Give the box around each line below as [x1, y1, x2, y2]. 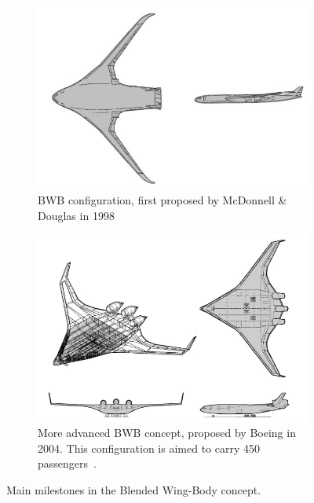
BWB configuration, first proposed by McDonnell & [38, 192, 287, 208]
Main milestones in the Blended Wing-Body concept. [6, 482, 261, 498]
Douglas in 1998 [38, 207, 115, 223]
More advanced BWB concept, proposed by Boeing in [38, 424, 296, 441]
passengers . [38, 455, 97, 472]
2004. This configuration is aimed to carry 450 [38, 439, 260, 456]
